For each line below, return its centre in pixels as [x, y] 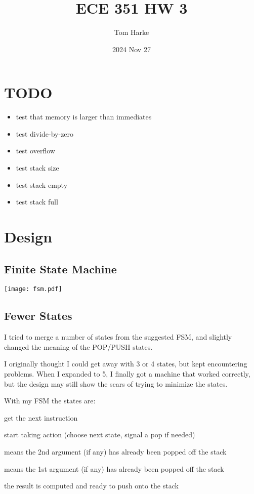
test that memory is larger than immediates [84, 117]
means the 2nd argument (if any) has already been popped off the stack [115, 451]
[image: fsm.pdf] [33, 289]
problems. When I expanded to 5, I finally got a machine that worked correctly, [127, 374]
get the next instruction [41, 417]
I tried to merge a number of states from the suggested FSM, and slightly [118, 337]
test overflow [35, 151]
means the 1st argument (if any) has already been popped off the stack [114, 468]
